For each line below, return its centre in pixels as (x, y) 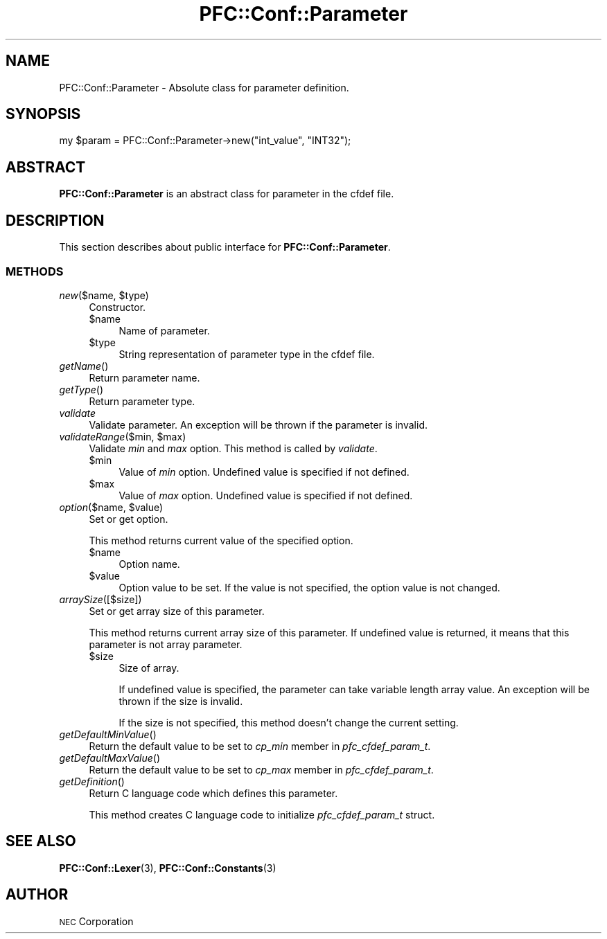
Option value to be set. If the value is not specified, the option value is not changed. (309, 587)
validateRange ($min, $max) (123, 436)
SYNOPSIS (43, 114)
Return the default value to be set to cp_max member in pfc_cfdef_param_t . (261, 769)
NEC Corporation (96, 921)
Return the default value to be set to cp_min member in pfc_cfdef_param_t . (260, 746)
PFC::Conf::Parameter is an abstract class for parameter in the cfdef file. (227, 194)
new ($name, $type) (104, 295)
